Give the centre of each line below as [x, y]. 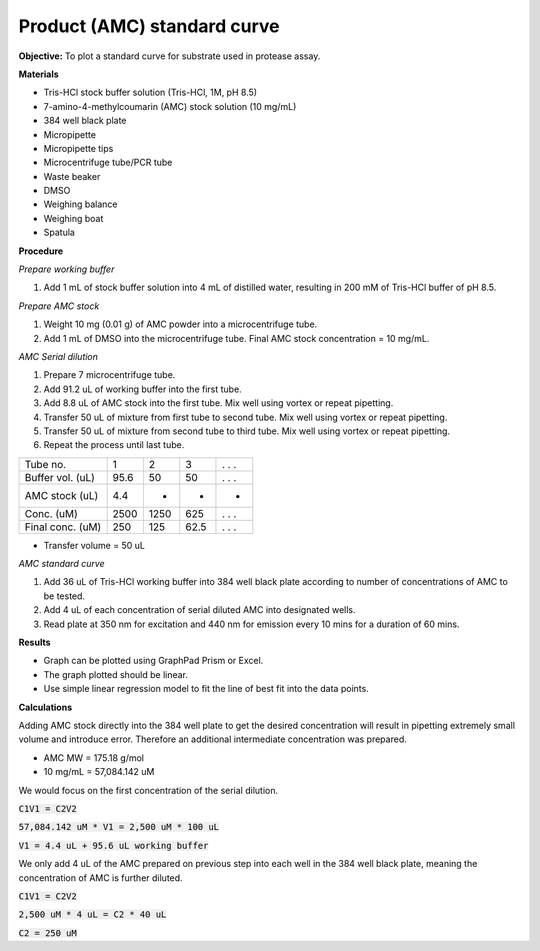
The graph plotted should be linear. [116, 674]
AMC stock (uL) [61, 495]
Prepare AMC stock [59, 306]
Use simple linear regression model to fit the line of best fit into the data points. [206, 689]
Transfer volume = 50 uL [94, 545]
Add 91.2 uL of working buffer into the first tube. [142, 389]
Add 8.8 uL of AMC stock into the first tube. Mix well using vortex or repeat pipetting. [218, 403]
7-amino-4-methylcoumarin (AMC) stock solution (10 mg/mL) [170, 106]
